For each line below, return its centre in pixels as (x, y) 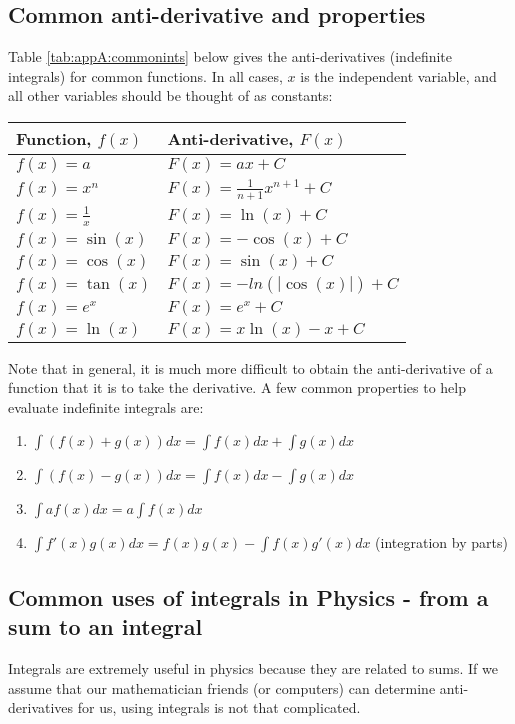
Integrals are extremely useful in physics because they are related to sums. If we (253, 667)
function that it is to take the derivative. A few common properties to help (237, 387)
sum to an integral (105, 626)
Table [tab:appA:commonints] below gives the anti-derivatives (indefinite (230, 56)
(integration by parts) (441, 542)
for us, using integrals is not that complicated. (219, 707)
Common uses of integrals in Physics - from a (248, 596)
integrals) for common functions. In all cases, (145, 75)
